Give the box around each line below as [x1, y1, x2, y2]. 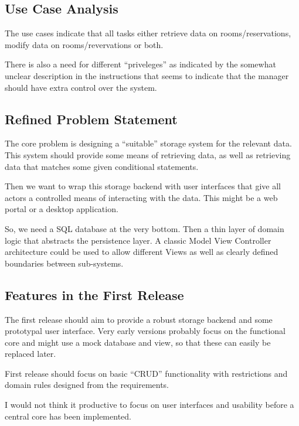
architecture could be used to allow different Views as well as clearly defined [5, 246, 278, 258]
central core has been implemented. [5, 410, 131, 422]
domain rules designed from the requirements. [5, 379, 169, 391]
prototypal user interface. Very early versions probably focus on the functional [5, 325, 286, 337]
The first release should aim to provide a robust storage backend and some [5, 313, 273, 325]
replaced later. [5, 347, 56, 360]
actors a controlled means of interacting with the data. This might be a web [5, 191, 278, 203]
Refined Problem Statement [5, 110, 178, 128]
